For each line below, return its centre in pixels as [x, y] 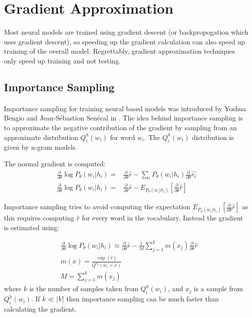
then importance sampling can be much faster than [143, 299]
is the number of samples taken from [84, 288]
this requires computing [39, 218]
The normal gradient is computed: [55, 163]
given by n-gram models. [41, 147]
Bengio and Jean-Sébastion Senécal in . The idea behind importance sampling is [124, 118]
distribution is [213, 137]
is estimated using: [32, 227]
